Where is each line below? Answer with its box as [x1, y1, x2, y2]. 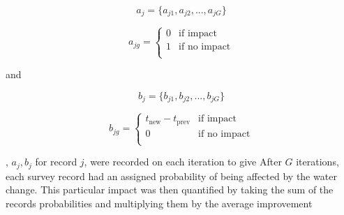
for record [35, 154, 77, 169]
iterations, [296, 154, 339, 169]
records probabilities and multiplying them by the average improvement [6, 195, 313, 210]
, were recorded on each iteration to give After [84, 154, 282, 169]
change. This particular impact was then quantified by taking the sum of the [6, 182, 334, 197]
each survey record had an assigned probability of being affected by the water [6, 168, 337, 183]
